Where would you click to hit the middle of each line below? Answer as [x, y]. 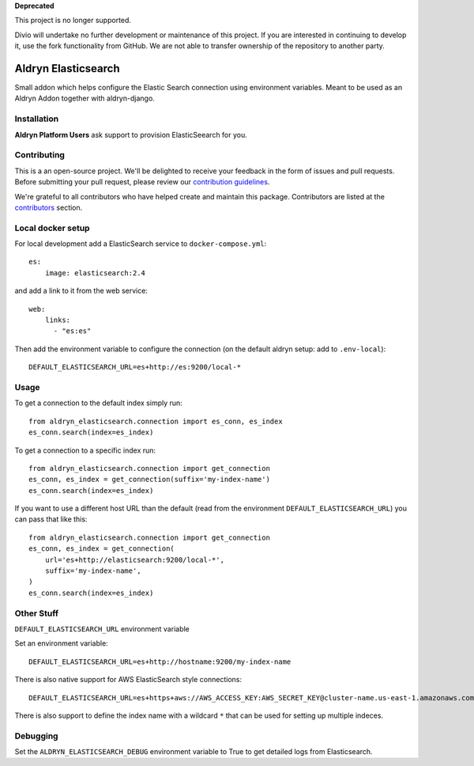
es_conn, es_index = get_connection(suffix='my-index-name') [149, 480]
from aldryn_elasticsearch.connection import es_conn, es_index [156, 421]
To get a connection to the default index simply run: [99, 403]
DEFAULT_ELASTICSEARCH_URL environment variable [102, 628]
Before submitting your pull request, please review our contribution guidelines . [142, 182]
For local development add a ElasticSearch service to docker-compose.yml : [141, 244]
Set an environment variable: [61, 643]
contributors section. [49, 207]
